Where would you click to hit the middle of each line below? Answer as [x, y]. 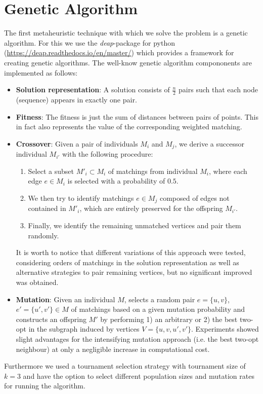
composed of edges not [194, 198]
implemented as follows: [41, 72]
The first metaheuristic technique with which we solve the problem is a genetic [126, 33]
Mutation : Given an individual [65, 299]
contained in [47, 208]
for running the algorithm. [45, 386]
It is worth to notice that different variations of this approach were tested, [131, 252]
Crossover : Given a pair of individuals [77, 143]
